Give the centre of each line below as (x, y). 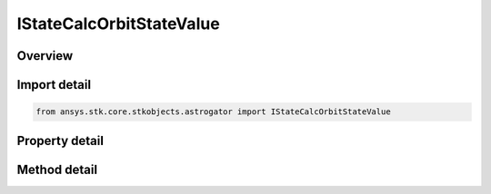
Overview (45, 56)
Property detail (60, 141)
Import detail (54, 85)
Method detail (57, 169)
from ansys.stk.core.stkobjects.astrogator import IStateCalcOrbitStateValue (213, 112)
